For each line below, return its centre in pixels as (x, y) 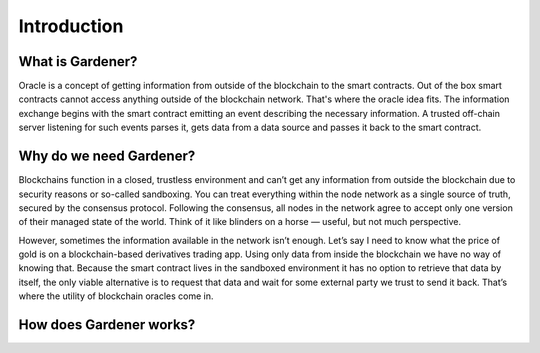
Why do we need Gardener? (107, 156)
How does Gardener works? (107, 325)
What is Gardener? (78, 61)
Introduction (71, 26)
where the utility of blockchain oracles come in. (116, 296)
